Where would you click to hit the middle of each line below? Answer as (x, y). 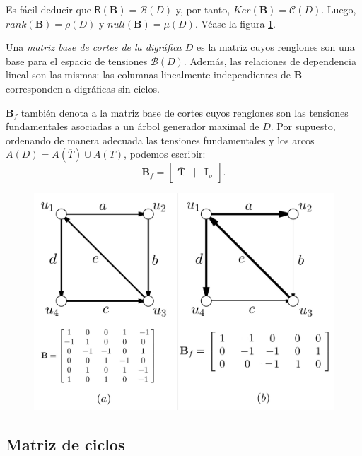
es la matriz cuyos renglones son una (276, 47)
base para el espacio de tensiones (77, 60)
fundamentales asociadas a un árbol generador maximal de (133, 126)
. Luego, (339, 9)
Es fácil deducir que (48, 9)
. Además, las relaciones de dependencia (270, 60)
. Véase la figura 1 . (235, 23)
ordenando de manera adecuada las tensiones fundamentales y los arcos (160, 140)
